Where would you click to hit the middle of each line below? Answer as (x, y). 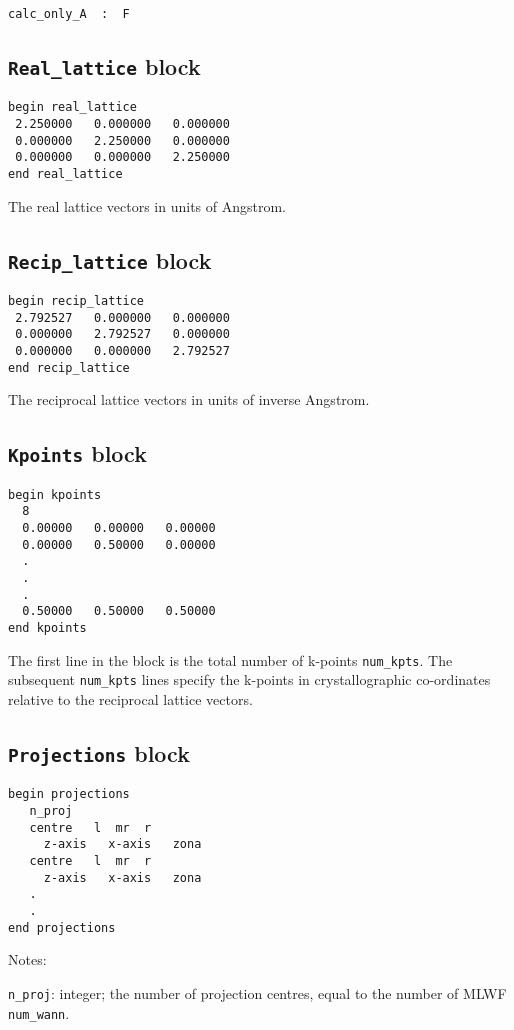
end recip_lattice (69, 367)
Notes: (27, 959)
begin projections (69, 794)
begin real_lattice (72, 107)
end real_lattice (65, 174)
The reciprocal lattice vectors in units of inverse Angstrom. (189, 399)
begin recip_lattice (76, 301)
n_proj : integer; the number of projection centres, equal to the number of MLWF (257, 992)
